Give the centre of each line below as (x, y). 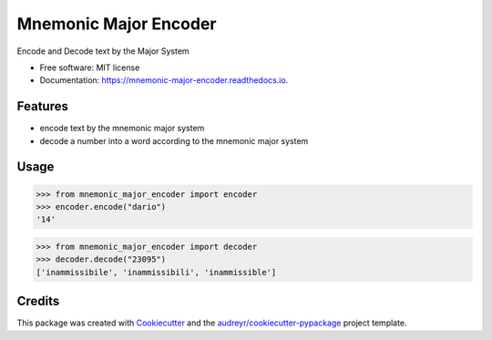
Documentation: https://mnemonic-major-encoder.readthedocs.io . (164, 80)
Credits (38, 301)
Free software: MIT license (90, 67)
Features (42, 106)
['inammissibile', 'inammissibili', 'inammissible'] (156, 272)
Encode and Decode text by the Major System (103, 51)
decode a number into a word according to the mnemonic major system (174, 140)
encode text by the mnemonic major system (122, 129)
